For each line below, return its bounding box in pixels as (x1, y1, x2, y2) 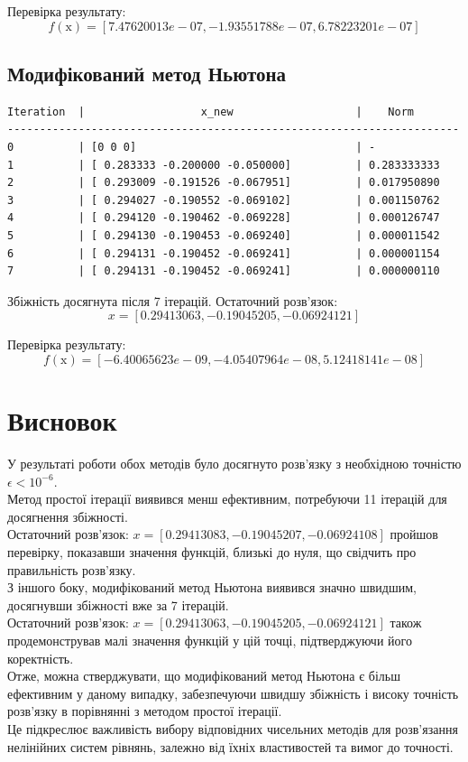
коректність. (7, 648, 74, 667)
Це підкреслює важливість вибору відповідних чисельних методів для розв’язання (7, 719, 458, 738)
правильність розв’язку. (7, 560, 136, 579)
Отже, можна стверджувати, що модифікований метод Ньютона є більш (7, 666, 400, 685)
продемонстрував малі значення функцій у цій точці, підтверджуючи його (7, 630, 412, 649)
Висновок (7, 402, 117, 439)
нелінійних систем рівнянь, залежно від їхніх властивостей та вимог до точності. (7, 737, 454, 756)
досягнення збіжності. (7, 506, 128, 525)
